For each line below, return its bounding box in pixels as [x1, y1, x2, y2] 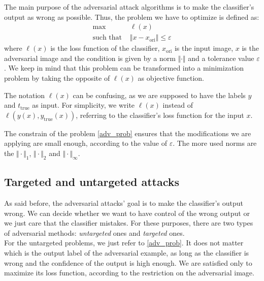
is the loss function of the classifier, [50, 43, 160, 53]
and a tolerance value [188, 52, 254, 63]
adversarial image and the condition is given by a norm [4, 52, 176, 63]
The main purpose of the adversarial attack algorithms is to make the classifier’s [4, 2, 254, 12]
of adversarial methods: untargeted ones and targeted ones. [4, 227, 185, 238]
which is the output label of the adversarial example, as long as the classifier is [4, 247, 249, 258]
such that [92, 34, 122, 42]
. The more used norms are [173, 138, 257, 148]
